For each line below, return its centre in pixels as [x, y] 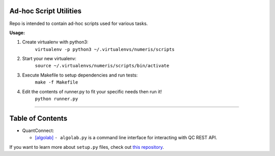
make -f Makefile [57, 82]
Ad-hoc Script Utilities [45, 11]
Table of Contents [38, 118]
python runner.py [57, 99]
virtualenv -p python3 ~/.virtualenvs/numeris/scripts [105, 49]
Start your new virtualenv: [49, 59]
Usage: [17, 33]
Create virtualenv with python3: [55, 42]
